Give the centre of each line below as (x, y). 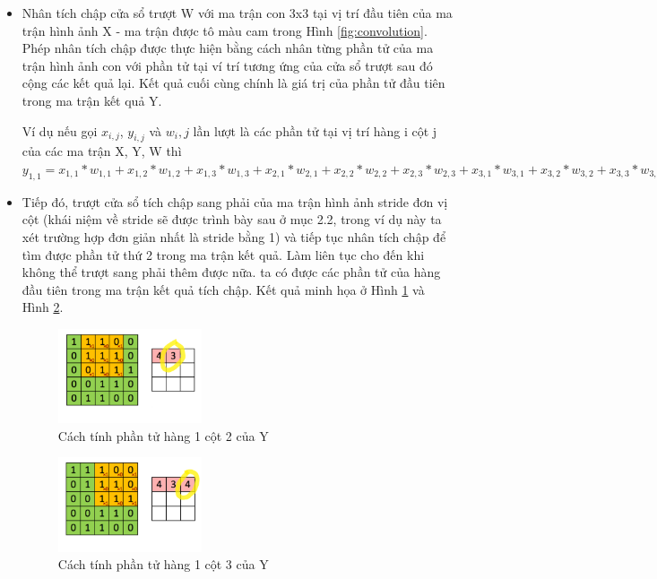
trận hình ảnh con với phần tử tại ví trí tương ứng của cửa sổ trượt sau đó (227, 65)
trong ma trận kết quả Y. (92, 100)
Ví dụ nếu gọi (60, 130)
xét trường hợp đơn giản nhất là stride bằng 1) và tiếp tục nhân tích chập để (234, 236)
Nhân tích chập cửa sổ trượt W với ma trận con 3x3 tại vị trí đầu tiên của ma (237, 13)
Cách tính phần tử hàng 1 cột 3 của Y (163, 564)
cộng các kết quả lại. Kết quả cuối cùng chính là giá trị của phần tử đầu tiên (233, 83)
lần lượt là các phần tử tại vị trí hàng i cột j (315, 130)
